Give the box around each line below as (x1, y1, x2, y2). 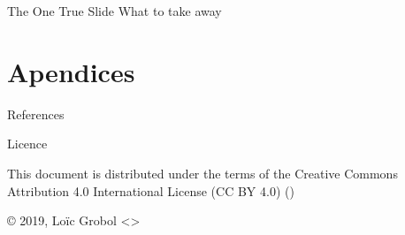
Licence (7, 134, 48, 153)
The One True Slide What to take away (7, 2, 222, 19)
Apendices (7, 53, 135, 89)
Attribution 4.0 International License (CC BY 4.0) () (7, 181, 294, 200)
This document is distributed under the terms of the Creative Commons (7, 163, 398, 182)
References (7, 104, 65, 123)
